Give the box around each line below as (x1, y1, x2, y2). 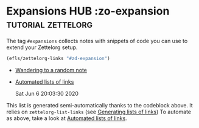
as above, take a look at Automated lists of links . (6, 114, 128, 122)
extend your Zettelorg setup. (6, 44, 78, 51)
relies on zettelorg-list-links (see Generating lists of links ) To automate (6, 108, 192, 115)
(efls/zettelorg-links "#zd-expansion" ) (6, 55, 111, 61)
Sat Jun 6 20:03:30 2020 (15, 90, 79, 97)
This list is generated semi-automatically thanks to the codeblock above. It (6, 101, 193, 109)
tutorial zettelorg (6, 17, 93, 31)
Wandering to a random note (15, 66, 87, 73)
